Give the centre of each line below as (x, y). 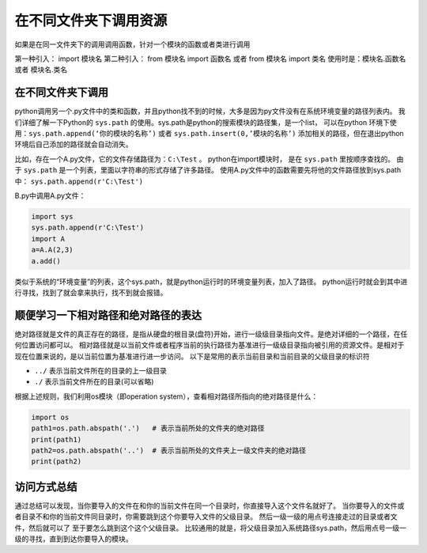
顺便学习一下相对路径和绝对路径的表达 (108, 315)
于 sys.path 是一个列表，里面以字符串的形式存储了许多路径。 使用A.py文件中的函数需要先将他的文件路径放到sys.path (208, 170)
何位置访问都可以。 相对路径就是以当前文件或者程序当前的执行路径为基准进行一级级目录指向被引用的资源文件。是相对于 (210, 345)
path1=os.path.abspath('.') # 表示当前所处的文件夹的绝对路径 (148, 428)
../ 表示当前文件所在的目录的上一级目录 (101, 370)
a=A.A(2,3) (52, 250)
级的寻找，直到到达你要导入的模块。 (74, 539)
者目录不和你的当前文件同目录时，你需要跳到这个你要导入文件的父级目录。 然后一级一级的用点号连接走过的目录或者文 (206, 517)
